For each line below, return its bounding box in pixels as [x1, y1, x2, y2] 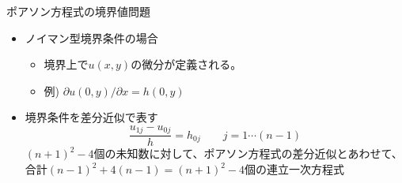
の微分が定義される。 [131, 56, 242, 73]
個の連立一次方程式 [245, 161, 345, 177]
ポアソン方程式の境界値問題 [6, 3, 150, 19]
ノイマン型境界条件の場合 [25, 29, 158, 46]
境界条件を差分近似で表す [25, 109, 158, 125]
